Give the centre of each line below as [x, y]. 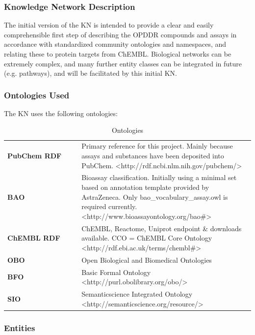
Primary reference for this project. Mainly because [157, 146]
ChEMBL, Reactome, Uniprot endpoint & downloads [162, 228]
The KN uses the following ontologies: [61, 113]
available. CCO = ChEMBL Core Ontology [147, 238]
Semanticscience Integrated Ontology [137, 294]
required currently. [109, 206]
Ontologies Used [37, 95]
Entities [20, 327]
